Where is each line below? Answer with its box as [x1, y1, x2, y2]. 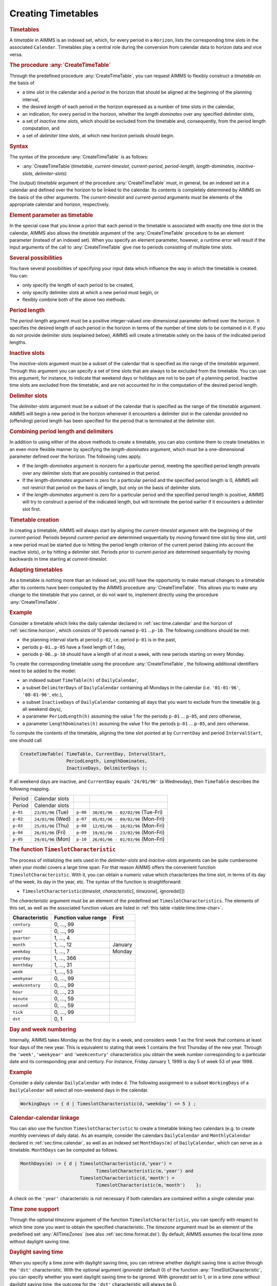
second [12, 1003, 28, 1008]
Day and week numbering [9, 1026, 76, 1033]
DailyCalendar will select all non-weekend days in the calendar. [9, 1087, 149, 1093]
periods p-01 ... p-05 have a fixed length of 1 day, [22, 644, 126, 650]
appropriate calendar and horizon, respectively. [9, 201, 110, 208]
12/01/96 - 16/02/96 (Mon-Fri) [92, 822, 165, 829]
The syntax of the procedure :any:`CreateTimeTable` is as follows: [9, 153, 149, 159]
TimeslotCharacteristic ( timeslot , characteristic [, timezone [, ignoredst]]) [22, 888, 185, 895]
